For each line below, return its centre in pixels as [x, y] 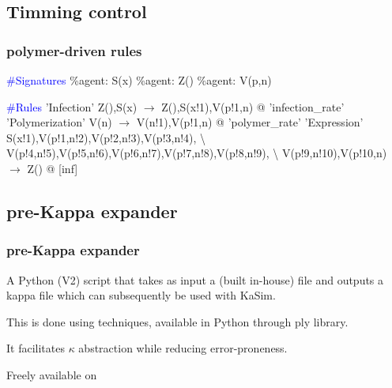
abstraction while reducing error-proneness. [183, 348]
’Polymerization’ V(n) [59, 122]
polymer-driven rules [74, 50]
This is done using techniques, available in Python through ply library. [177, 321]
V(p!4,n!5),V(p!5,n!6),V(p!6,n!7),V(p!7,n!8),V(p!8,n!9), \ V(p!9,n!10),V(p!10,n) [197, 153]
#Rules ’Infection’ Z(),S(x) [72, 106]
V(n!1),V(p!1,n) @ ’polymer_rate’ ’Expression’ [250, 122]
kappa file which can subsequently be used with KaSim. [141, 295]
